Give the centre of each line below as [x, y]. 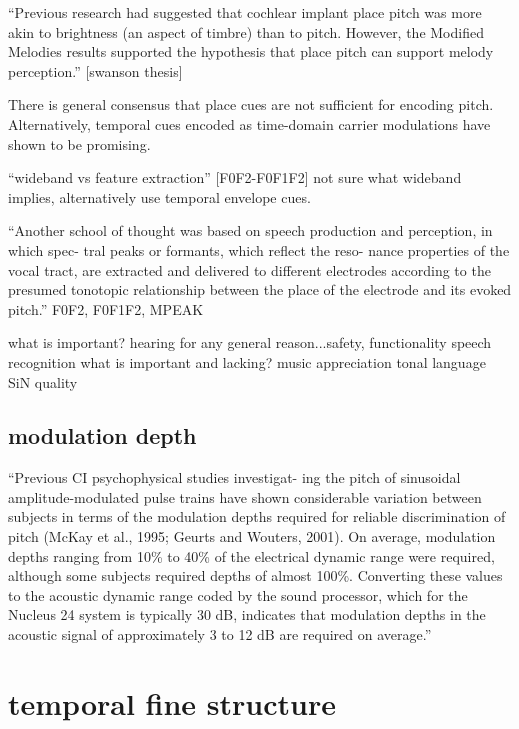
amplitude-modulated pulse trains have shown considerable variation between [245, 496]
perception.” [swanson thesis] [95, 70]
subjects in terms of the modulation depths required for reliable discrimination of [257, 516]
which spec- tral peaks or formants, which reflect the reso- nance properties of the [259, 249]
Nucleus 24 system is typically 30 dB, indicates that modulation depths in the [247, 614]
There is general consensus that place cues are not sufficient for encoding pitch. [251, 104]
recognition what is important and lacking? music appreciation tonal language [247, 361]
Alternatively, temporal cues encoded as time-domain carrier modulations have [249, 123]
